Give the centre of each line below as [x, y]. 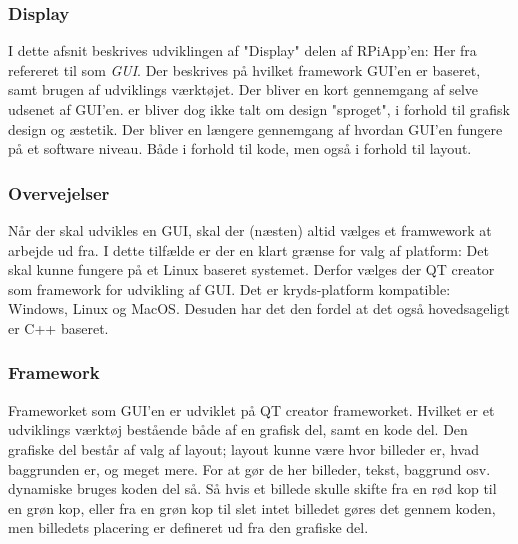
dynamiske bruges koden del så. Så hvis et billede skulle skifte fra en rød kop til [252, 488]
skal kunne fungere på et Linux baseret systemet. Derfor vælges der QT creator [251, 269]
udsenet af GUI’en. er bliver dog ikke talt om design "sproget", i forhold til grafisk [259, 109]
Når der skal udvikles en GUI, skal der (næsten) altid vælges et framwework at [250, 230]
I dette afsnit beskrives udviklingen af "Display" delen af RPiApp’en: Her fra [242, 50]
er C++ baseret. [58, 327]
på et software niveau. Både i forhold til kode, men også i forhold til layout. [240, 148]
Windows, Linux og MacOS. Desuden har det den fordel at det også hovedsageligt [259, 308]
